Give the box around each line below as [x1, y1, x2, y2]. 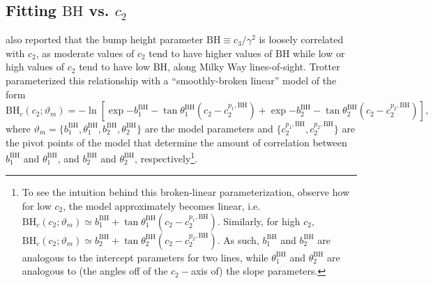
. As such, [217, 232, 259, 247]
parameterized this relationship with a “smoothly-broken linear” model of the [6, 72, 337, 87]
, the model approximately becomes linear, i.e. [63, 198, 261, 213]
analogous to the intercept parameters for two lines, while [22, 250, 268, 264]
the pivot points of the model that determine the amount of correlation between [6, 135, 347, 149]
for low [22, 198, 52, 213]
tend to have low [79, 59, 151, 74]
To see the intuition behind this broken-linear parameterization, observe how [22, 185, 350, 199]
